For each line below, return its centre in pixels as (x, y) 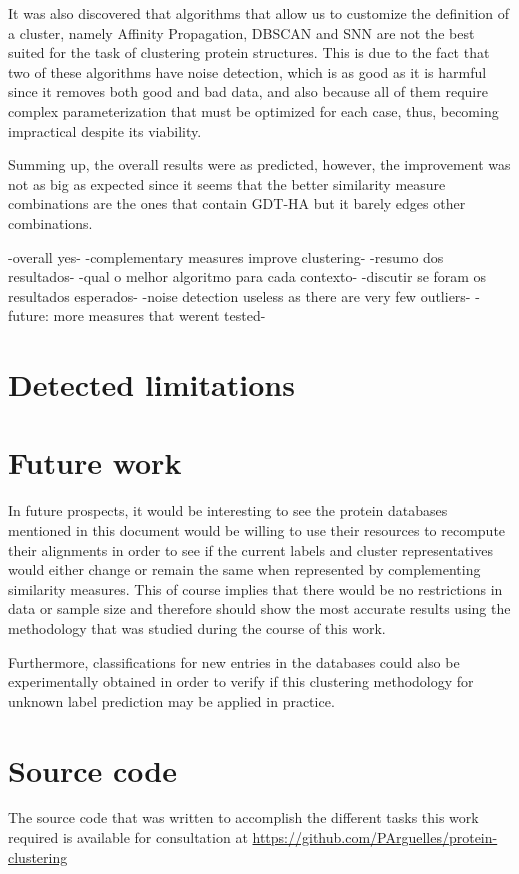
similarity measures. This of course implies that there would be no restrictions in (255, 588)
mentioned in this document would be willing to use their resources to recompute (257, 530)
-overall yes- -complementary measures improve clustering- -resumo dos (226, 256)
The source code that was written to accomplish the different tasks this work (243, 817)
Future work (95, 462)
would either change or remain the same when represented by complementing (244, 569)
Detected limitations (151, 384)
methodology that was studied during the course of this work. (197, 627)
